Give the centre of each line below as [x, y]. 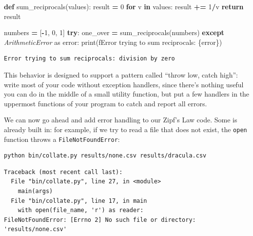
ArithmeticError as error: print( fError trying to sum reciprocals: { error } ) [113, 42]
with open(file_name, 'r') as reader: [81, 210]
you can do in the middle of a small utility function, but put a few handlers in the [127, 94]
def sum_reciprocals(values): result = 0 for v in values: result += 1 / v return [124, 6]
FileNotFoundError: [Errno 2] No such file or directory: [100, 220]
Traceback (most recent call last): [63, 172]
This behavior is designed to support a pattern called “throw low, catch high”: [121, 74]
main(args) [35, 191]
